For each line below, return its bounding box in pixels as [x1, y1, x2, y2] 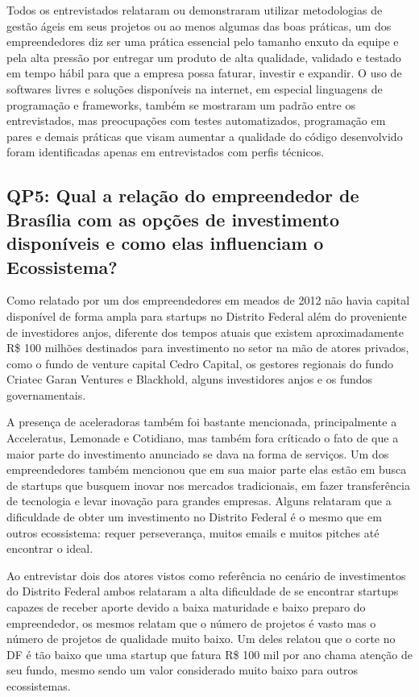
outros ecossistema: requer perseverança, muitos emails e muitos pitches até [6, 524, 380, 541]
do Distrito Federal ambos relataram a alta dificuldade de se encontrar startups [6, 583, 399, 600]
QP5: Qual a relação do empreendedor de [6, 183, 359, 208]
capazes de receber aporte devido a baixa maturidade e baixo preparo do [6, 599, 366, 615]
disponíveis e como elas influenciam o [6, 230, 324, 255]
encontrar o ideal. [6, 540, 93, 557]
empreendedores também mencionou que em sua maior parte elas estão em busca [6, 461, 407, 478]
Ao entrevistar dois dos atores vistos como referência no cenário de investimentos [6, 566, 406, 583]
